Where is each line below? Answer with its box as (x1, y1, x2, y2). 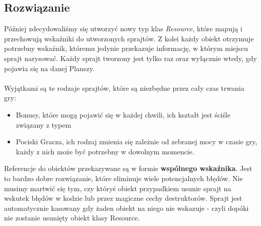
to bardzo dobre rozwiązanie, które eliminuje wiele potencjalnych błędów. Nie (4, 173, 243, 183)
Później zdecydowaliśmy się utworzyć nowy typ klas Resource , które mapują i (4, 23, 243, 34)
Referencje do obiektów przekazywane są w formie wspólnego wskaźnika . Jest (4, 163, 252, 174)
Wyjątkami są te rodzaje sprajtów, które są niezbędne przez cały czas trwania (4, 82, 244, 93)
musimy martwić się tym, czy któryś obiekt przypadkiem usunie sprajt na (4, 183, 231, 193)
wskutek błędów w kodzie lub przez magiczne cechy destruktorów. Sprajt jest (4, 193, 242, 203)
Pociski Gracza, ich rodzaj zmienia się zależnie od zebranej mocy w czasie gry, (16, 136, 257, 147)
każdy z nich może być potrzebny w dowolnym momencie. (16, 146, 194, 156)
